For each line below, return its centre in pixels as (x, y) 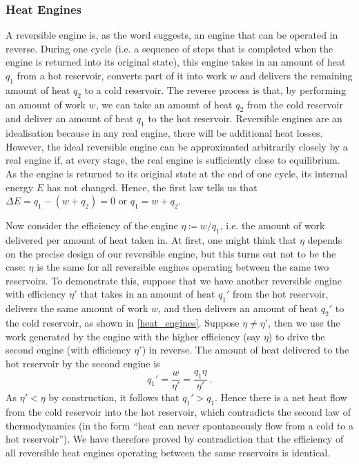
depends (325, 239)
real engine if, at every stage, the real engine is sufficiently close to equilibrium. (173, 160)
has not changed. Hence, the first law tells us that (152, 187)
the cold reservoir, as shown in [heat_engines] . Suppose (123, 322)
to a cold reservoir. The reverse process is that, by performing (215, 89)
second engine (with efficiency (68, 350)
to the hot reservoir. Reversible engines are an (245, 118)
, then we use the (304, 322)
